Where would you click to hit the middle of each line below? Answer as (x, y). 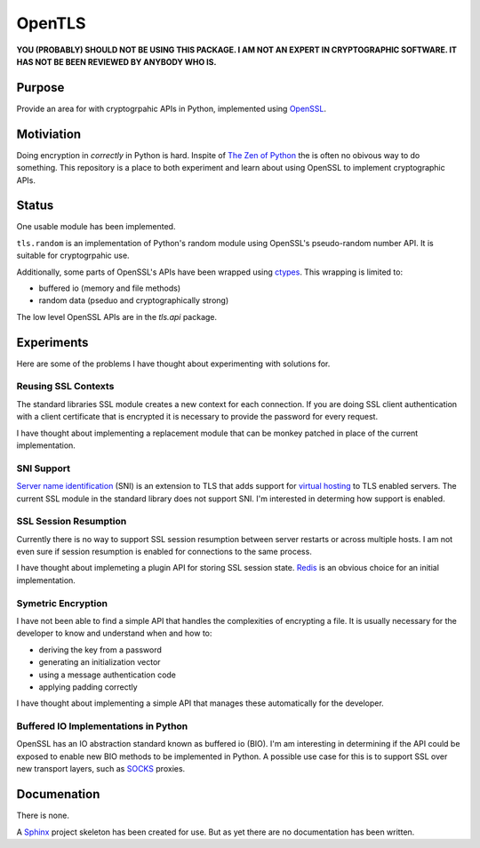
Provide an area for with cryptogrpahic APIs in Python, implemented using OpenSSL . (172, 108)
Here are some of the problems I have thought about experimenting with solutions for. (173, 364)
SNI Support (44, 468)
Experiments (52, 342)
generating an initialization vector (100, 662)
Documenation (58, 794)
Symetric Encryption (62, 603)
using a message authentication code (108, 675)
